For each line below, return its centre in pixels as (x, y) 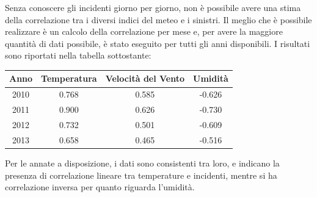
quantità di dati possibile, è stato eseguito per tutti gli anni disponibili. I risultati (158, 43)
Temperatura (69, 78)
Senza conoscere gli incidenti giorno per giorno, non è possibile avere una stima (153, 7)
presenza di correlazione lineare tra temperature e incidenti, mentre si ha (141, 175)
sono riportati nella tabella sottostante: (78, 55)
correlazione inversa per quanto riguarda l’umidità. (100, 187)
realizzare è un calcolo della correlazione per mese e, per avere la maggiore (144, 31)
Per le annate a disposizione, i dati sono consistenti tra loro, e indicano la (142, 163)
